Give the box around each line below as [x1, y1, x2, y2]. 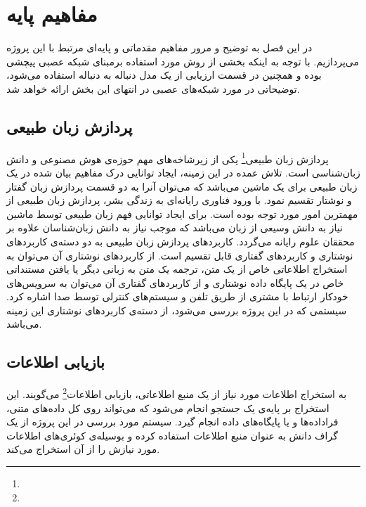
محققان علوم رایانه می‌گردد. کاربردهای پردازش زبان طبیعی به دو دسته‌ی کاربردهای [6, 233, 355, 248]
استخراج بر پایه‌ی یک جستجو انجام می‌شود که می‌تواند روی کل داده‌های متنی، [6, 400, 329, 415]
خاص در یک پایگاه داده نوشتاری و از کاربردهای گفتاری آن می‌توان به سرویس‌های [6, 275, 344, 290]
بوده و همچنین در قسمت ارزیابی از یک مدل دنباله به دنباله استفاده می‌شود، [6, 68, 322, 82]
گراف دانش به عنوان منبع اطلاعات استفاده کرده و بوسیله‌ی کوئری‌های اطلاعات [6, 428, 338, 442]
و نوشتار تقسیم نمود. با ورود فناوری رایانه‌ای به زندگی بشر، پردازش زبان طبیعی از [6, 193, 352, 207]
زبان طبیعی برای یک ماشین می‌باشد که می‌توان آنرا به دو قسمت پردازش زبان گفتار [6, 179, 358, 193]
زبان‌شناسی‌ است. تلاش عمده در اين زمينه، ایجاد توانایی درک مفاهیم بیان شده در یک [6, 165, 360, 179]
